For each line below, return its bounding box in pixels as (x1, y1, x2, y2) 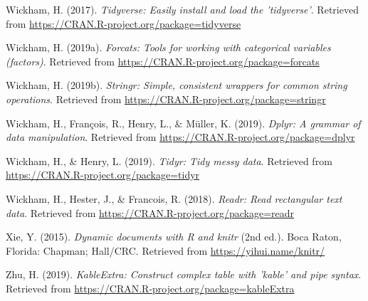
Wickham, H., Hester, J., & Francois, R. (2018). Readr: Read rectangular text (6, 191, 342, 206)
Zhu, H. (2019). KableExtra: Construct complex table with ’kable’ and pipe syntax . (6, 267, 362, 282)
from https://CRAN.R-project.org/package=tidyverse (6, 16, 241, 31)
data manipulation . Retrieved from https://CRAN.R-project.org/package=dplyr (6, 130, 355, 144)
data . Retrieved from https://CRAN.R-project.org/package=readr (6, 205, 295, 220)
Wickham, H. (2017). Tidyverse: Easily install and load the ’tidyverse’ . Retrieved (6, 2, 359, 16)
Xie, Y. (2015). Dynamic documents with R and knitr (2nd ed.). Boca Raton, (6, 229, 342, 244)
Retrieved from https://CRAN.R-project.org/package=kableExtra (6, 280, 295, 295)
